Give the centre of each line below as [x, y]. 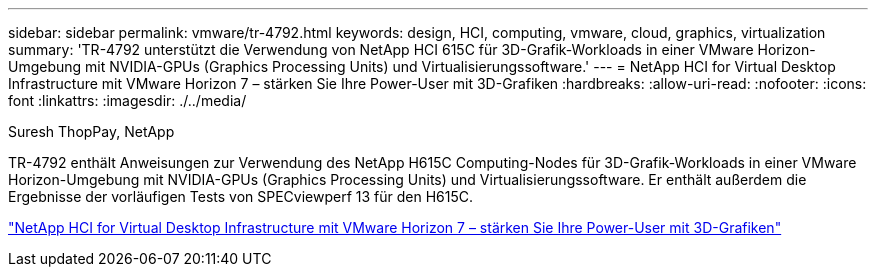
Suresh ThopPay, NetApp [91, 131]
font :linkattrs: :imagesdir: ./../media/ [127, 100]
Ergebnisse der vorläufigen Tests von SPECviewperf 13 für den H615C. [241, 196]
